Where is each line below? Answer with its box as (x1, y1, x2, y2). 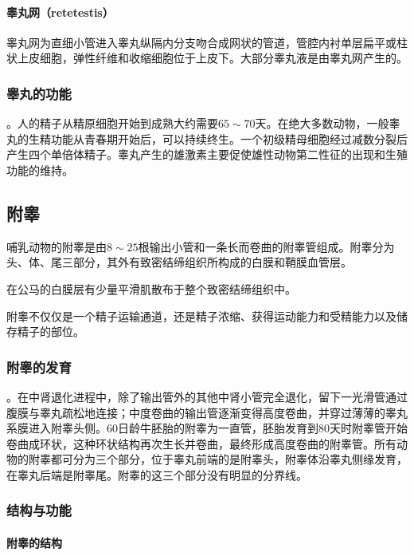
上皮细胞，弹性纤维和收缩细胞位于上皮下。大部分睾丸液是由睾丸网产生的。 (17, 49, 408, 66)
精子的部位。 (17, 323, 84, 340)
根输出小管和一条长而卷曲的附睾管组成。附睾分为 (138, 238, 395, 254)
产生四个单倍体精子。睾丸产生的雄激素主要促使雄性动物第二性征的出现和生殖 (6, 146, 408, 163)
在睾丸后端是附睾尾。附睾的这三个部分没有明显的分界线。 (6, 466, 307, 483)
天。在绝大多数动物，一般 (255, 115, 389, 132)
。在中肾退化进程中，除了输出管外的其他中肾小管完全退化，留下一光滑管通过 (6, 388, 408, 404)
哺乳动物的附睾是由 (6, 238, 107, 254)
